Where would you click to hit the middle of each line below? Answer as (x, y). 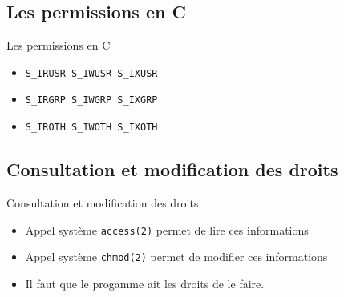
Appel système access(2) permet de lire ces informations (167, 229)
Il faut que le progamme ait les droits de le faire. (145, 283)
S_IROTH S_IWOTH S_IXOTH (91, 128)
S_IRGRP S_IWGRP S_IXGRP (91, 100)
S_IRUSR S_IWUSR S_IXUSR (91, 73)
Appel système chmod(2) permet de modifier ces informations (176, 257)
